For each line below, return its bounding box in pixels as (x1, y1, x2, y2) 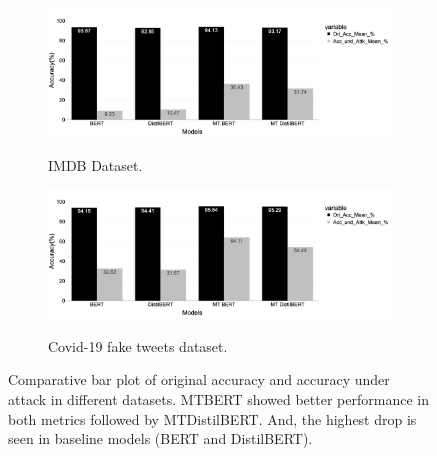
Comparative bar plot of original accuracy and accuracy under (8, 369, 390, 390)
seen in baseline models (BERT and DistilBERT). (8, 428, 313, 449)
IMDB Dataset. (48, 154, 143, 175)
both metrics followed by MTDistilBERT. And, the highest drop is (8, 408, 417, 429)
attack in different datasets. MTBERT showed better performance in (8, 388, 429, 409)
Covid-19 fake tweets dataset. (48, 335, 228, 356)
